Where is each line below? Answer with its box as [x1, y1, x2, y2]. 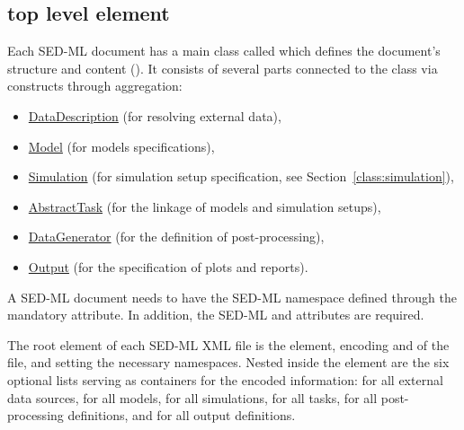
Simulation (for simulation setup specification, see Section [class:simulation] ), [28, 167, 454, 186]
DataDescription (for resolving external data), [28, 106, 281, 125]
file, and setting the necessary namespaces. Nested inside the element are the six [7, 353, 450, 372]
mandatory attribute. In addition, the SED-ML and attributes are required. [7, 305, 424, 324]
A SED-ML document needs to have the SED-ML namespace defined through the [7, 287, 457, 306]
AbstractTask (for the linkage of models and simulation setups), [28, 197, 381, 215]
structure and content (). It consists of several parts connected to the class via [7, 58, 438, 77]
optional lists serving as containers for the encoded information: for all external [7, 370, 443, 389]
